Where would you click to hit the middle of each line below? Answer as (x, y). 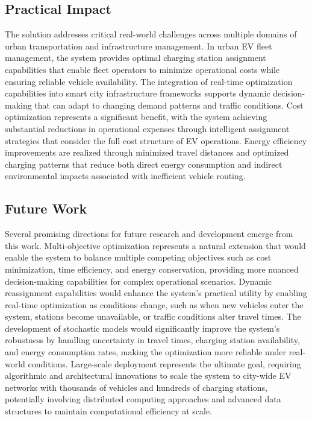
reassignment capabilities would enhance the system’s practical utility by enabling (156, 293)
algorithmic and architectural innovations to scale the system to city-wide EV (148, 375)
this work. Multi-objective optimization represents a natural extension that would (155, 245)
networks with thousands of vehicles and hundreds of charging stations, (136, 387)
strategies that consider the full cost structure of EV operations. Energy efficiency (156, 140)
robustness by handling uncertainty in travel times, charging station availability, (152, 340)
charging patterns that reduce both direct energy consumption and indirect (144, 164)
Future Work (46, 208)
